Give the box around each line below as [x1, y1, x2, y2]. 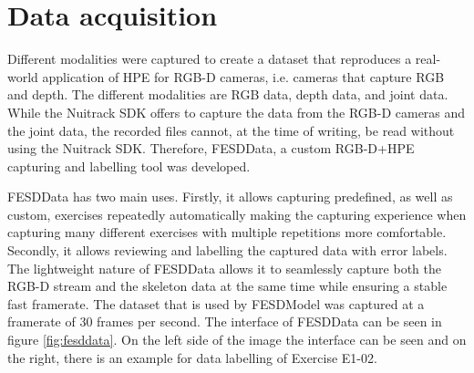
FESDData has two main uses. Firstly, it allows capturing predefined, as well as [7, 187, 453, 206]
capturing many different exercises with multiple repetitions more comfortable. [7, 223, 447, 242]
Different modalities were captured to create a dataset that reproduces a [7, 49, 412, 68]
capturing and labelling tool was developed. [7, 156, 251, 175]
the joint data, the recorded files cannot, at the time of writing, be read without [7, 120, 455, 140]
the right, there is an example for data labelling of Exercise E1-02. [7, 347, 377, 367]
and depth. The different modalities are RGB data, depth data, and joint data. [7, 85, 448, 104]
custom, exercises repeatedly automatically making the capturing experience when [7, 204, 467, 223]
